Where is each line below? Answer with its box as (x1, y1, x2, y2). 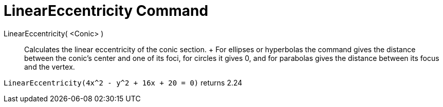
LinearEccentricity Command (4, 2, 209, 19)
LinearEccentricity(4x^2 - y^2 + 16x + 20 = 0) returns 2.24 (4, 78, 243, 87)
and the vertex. (24, 62, 75, 71)
